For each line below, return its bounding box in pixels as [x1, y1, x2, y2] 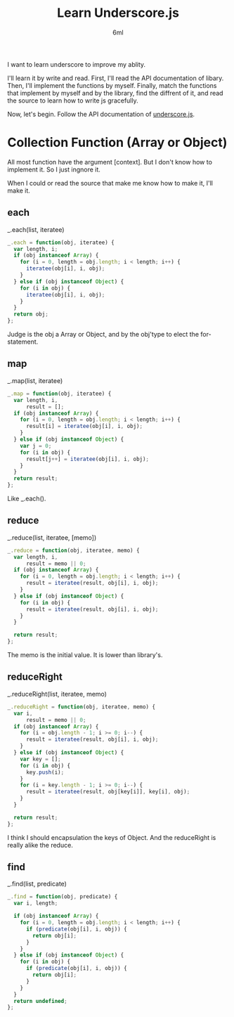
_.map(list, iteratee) [7, 376, 63, 384]
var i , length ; [13, 900, 58, 907]
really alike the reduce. [7, 841, 74, 849]
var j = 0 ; [20, 442, 52, 449]
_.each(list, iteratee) [7, 225, 65, 233]
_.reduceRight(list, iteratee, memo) [7, 689, 108, 698]
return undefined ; [13, 997, 68, 1004]
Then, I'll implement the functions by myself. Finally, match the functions [7, 81, 217, 89]
